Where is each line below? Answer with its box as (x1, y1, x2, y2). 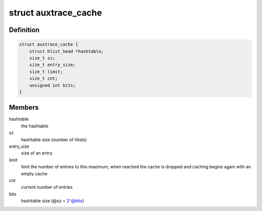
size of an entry (21, 150, 53, 156)
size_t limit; (29, 69, 63, 74)
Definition (9, 26, 40, 34)
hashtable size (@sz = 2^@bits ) (21, 198, 84, 204)
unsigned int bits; (29, 83, 76, 88)
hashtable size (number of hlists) (21, 137, 87, 142)
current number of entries (21, 184, 73, 190)
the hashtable (21, 123, 49, 129)
